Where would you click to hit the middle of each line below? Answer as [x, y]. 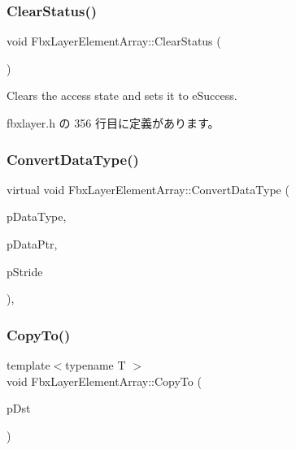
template [28, 365]
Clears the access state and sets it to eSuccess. [122, 95]
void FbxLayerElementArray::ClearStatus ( [114, 41]
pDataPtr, [32, 244]
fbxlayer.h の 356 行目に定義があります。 [113, 123]
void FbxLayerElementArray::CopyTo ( [104, 381]
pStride [25, 271]
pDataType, [37, 216]
